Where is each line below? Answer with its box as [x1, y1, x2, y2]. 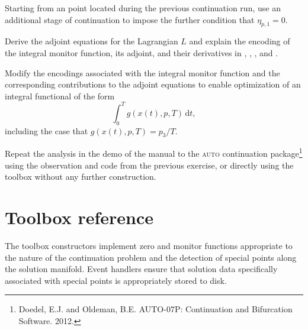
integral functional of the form [5, 89, 115, 102]
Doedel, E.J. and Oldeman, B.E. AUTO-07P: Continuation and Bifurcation [18, 303, 293, 315]
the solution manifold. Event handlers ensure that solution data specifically [5, 263, 278, 275]
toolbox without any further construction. [5, 170, 156, 183]
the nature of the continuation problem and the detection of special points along [5, 251, 297, 263]
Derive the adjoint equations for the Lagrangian [5, 35, 178, 47]
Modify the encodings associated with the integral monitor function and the [5, 66, 280, 79]
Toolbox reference [5, 205, 154, 229]
